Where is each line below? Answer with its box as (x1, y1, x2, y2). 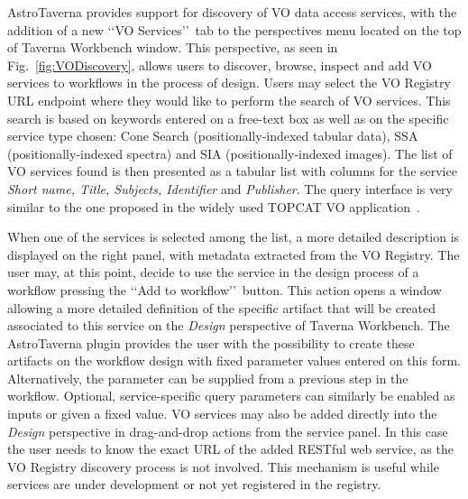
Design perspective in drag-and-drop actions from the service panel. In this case (7, 421, 448, 440)
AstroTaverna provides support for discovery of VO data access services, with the (7, 3, 457, 21)
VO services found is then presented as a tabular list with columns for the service (7, 162, 457, 180)
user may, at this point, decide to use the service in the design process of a (7, 263, 419, 282)
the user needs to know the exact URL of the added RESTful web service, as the (7, 439, 454, 458)
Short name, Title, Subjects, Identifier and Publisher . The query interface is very (7, 179, 453, 198)
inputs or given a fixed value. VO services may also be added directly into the (7, 404, 437, 423)
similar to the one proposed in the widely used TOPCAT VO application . (7, 197, 420, 216)
